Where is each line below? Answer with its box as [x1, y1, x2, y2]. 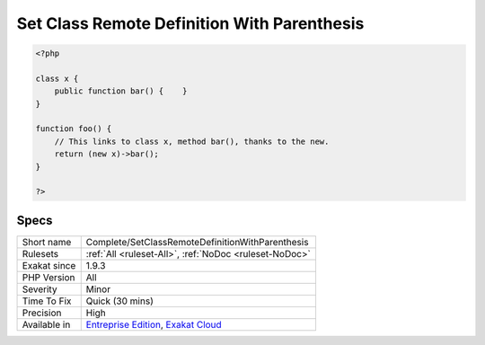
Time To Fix [22, 295, 72, 307]
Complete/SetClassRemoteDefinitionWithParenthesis [85, 235, 309, 248]
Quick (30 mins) [85, 295, 154, 307]
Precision [22, 306, 62, 319]
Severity [22, 283, 57, 296]
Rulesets [22, 247, 58, 260]
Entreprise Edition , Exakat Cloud [85, 318, 222, 331]
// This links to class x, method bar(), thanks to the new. [54, 136, 330, 146]
